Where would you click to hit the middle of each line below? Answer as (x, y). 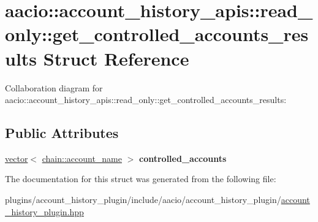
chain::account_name (82, 158)
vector (17, 158)
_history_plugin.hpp (44, 211)
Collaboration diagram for (54, 87)
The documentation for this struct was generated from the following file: (141, 179)
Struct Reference (116, 58)
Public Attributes (62, 133)
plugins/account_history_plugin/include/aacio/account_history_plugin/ (143, 200)
